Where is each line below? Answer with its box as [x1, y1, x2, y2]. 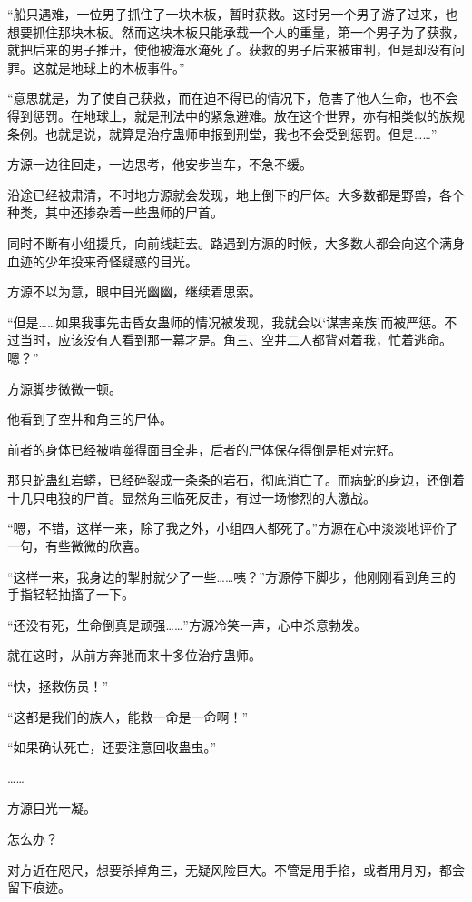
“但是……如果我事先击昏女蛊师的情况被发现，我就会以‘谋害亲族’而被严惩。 [7, 312, 445, 331]
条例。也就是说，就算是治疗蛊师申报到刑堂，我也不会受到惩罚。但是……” [7, 124, 438, 143]
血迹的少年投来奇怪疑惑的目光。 [7, 251, 198, 270]
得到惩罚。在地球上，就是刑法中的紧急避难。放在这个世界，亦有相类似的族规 [7, 105, 465, 125]
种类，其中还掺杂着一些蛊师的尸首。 [7, 203, 223, 222]
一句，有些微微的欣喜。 [7, 536, 147, 556]
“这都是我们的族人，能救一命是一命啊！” [7, 707, 249, 726]
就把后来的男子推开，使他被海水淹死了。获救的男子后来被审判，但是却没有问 [7, 40, 465, 59]
